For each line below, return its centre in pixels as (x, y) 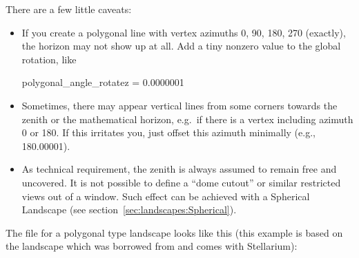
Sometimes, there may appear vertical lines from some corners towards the (179, 105)
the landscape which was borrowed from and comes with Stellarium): (152, 246)
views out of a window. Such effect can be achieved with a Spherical (166, 196)
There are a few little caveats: (69, 9)
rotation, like (49, 59)
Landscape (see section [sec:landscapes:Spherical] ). (129, 209)
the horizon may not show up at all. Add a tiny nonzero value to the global (181, 46)
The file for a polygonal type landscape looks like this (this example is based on (174, 232)
